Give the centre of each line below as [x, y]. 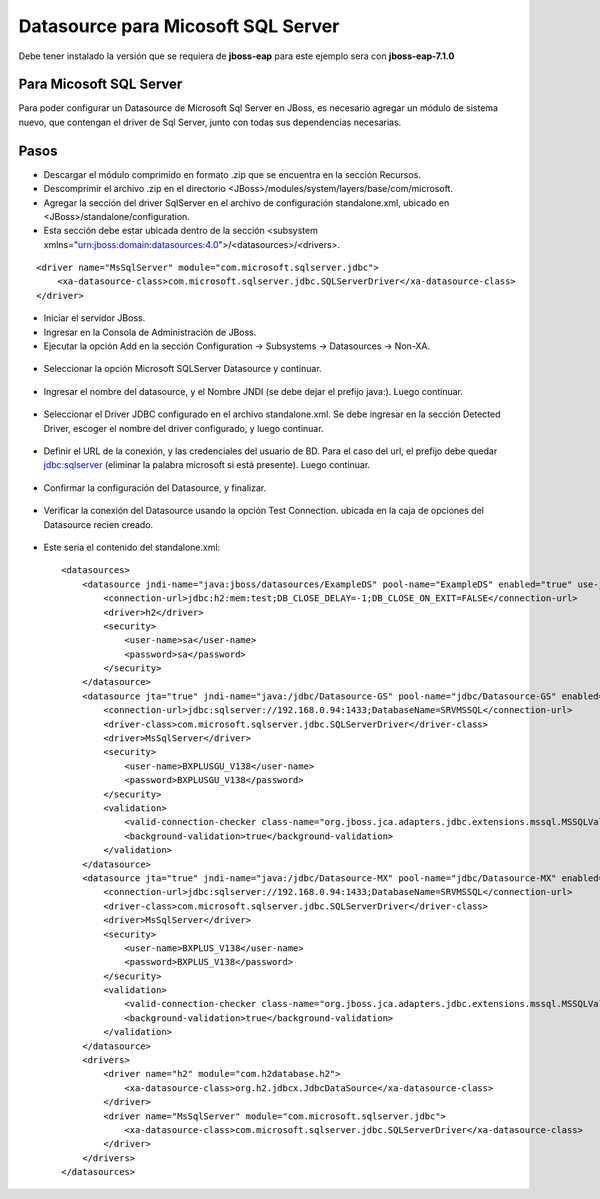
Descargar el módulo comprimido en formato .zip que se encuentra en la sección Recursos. [232, 174]
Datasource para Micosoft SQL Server [179, 26]
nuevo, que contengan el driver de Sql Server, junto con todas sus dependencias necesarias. [210, 122]
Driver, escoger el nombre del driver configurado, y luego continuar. [183, 428]
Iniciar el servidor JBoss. [94, 318]
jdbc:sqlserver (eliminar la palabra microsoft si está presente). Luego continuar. [207, 465]
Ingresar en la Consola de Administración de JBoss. [150, 332]
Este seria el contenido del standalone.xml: [132, 547]
